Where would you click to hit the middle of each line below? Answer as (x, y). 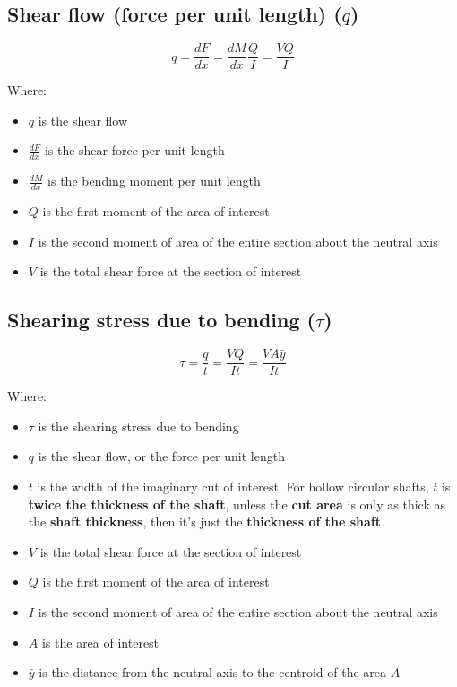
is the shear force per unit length (134, 150)
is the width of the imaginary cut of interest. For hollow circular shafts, (233, 486)
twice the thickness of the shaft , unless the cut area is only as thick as (237, 504)
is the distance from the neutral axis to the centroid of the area (213, 672)
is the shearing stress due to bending (138, 426)
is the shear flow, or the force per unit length (161, 456)
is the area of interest (100, 642)
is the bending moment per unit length (154, 181)
